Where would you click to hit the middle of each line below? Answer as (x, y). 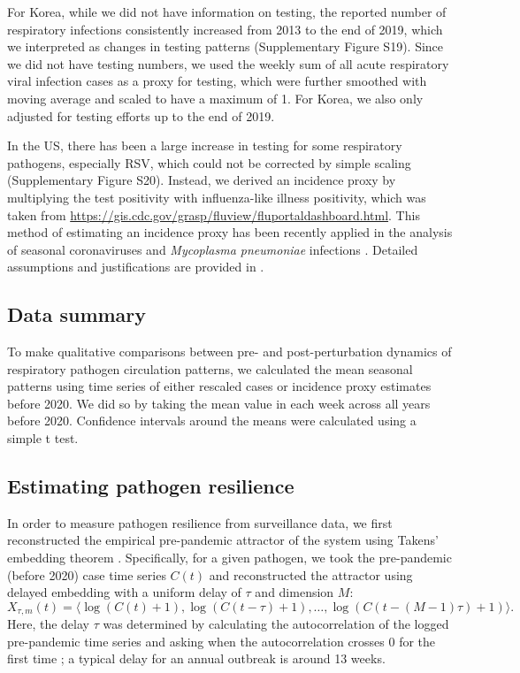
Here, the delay (48, 624)
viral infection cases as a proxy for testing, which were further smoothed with (217, 81)
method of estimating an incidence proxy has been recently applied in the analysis (230, 232)
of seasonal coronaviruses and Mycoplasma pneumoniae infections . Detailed (213, 249)
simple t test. (43, 438)
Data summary (77, 314)
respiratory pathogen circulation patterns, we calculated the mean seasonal (210, 368)
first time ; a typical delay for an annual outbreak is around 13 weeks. (196, 658)
